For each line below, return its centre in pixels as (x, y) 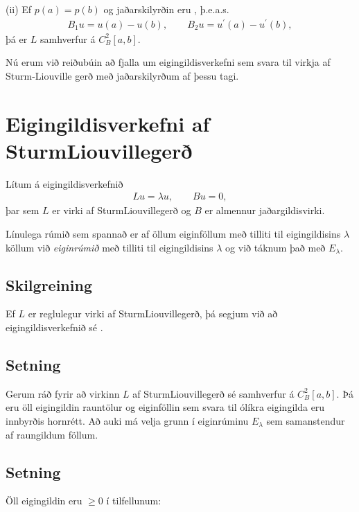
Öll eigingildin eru (44, 501)
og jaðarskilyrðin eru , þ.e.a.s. (166, 9)
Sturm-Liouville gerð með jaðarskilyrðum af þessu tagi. (122, 75)
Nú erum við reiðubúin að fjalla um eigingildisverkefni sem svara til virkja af (168, 62)
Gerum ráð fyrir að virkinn (63, 393)
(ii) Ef (19, 9)
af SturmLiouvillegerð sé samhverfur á (213, 393)
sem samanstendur (306, 420)
